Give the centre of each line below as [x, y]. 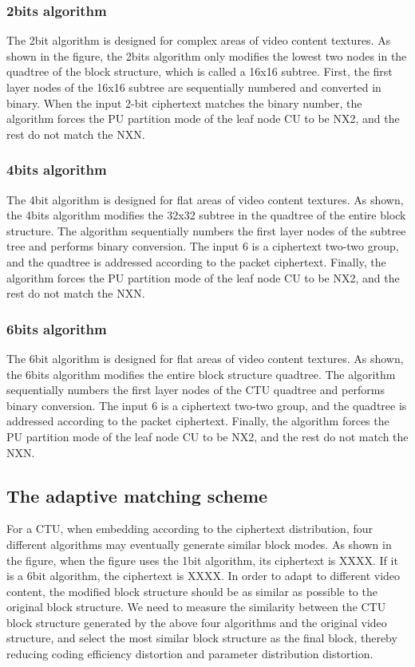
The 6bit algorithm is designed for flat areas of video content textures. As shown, [205, 358]
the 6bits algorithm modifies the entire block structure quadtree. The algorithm [201, 374]
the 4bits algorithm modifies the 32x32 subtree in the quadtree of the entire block [206, 215]
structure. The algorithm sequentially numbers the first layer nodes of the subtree [206, 230]
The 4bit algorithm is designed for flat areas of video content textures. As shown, [205, 199]
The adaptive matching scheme [137, 495]
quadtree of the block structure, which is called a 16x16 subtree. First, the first [200, 71]
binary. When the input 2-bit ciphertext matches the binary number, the [184, 103]
